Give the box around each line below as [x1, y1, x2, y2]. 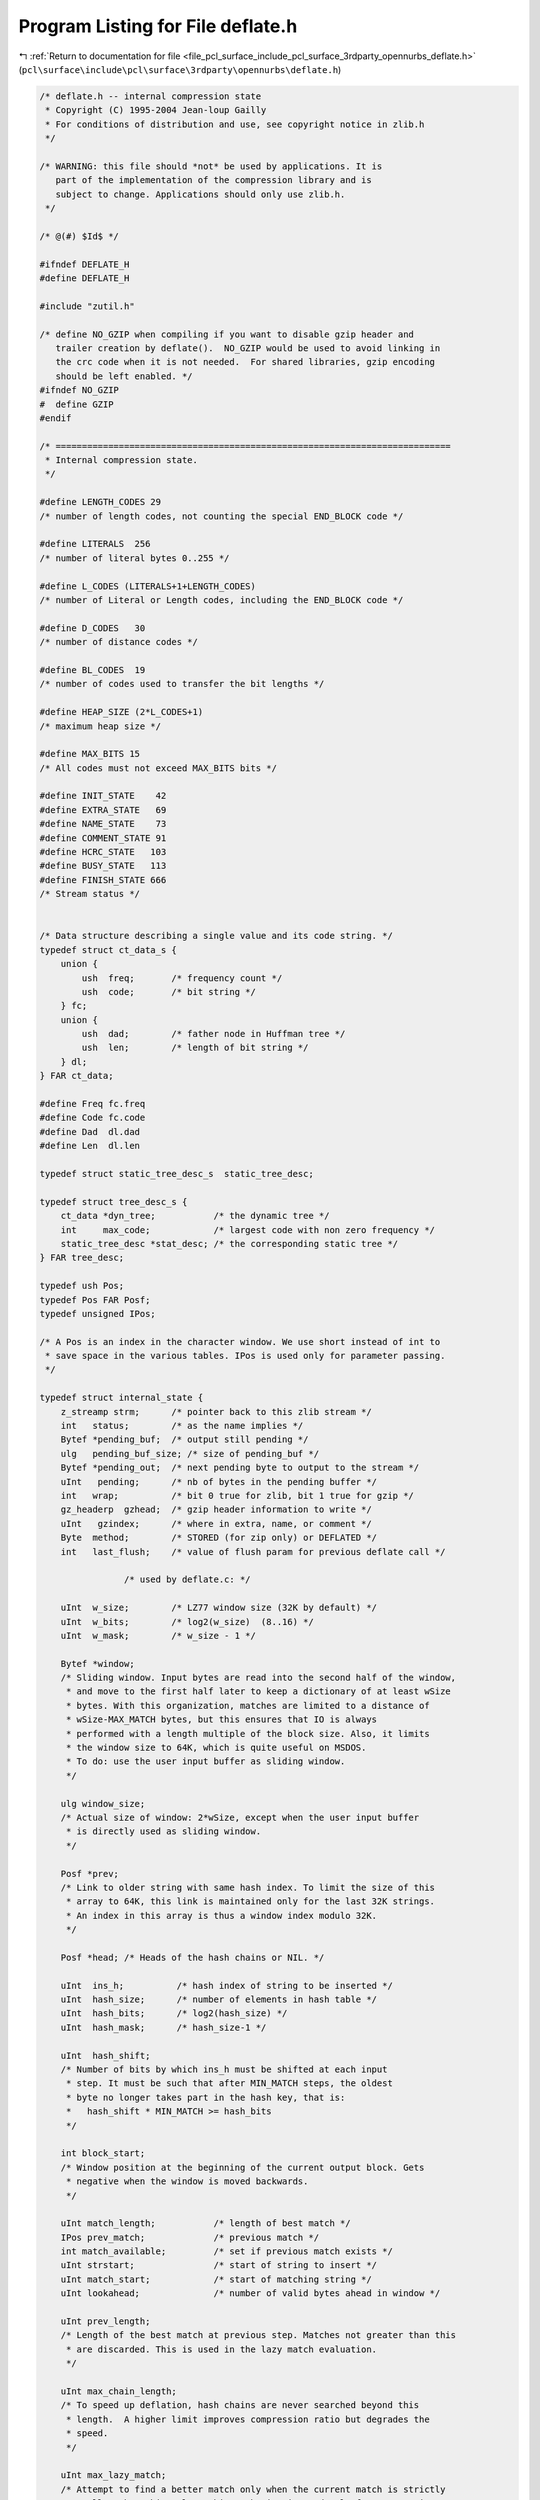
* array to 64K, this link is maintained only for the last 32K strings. [65, 1896, 435, 1907]
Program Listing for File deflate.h [18, 15, 298, 37]
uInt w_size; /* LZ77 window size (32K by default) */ [60, 1602, 378, 1614]
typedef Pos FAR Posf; [39, 1294, 151, 1305]
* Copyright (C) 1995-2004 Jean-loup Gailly [45, 105, 267, 116]
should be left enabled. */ [55, 370, 194, 382]
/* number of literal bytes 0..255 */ [39, 552, 230, 564]
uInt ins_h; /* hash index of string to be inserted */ [60, 1980, 394, 1991]
